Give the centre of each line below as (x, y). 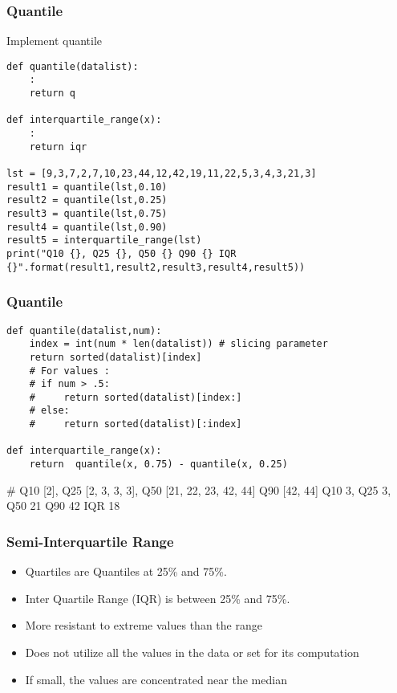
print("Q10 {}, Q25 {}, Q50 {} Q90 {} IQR (122, 254)
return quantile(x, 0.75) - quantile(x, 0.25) (158, 465)
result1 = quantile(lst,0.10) (87, 187)
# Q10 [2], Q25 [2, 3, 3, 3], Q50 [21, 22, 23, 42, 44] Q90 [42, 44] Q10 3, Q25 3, (199, 489)
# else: (49, 411)
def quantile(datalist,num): (84, 330)
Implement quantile (54, 41)
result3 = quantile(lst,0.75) (87, 214)
